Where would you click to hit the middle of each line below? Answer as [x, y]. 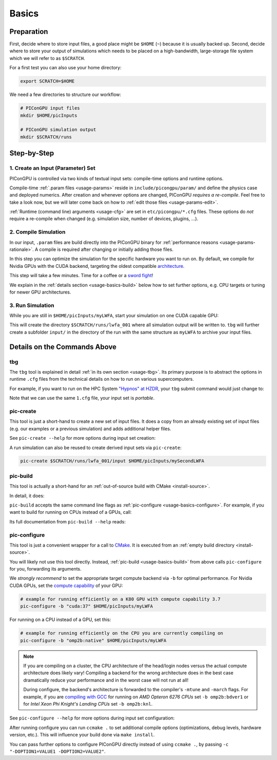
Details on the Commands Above [63, 347]
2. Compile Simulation [37, 232]
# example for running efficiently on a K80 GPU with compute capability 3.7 [120, 599]
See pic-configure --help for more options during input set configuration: [92, 718]
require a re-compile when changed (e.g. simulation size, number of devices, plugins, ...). [104, 219]
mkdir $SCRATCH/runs [46, 137]
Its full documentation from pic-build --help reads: [67, 521]
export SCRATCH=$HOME [47, 81]
